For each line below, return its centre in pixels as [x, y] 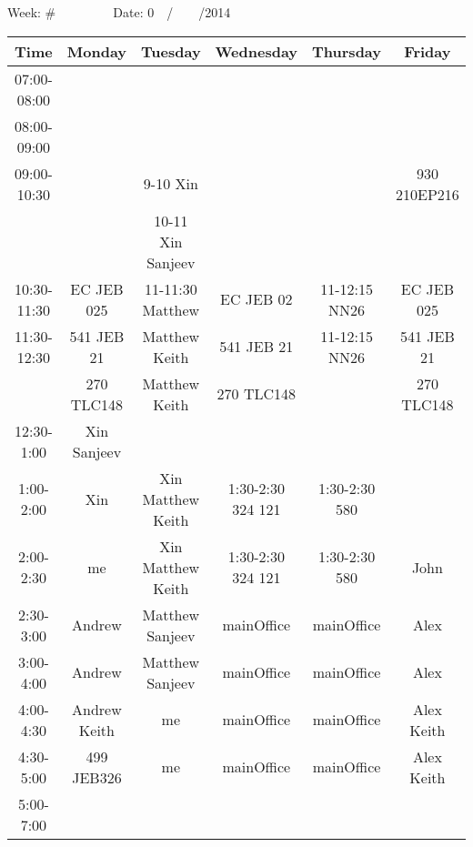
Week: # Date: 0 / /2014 [119, 12]
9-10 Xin [171, 184]
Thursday [347, 51]
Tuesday [171, 51]
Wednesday [257, 51]
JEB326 [97, 777]
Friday [428, 51]
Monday [97, 51]
